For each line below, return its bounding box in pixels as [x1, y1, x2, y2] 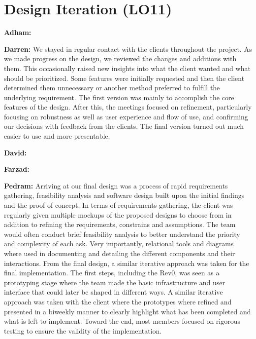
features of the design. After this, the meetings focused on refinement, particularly [4, 102, 252, 112]
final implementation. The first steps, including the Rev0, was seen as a [4, 267, 220, 278]
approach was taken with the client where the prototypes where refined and [4, 296, 232, 306]
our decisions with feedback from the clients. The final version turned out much [4, 121, 244, 131]
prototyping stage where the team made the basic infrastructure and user [4, 277, 225, 287]
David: [4, 147, 27, 157]
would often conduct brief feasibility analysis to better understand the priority [4, 228, 240, 239]
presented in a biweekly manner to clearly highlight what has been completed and [4, 306, 251, 316]
